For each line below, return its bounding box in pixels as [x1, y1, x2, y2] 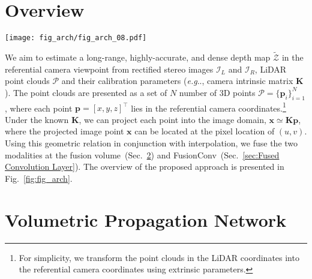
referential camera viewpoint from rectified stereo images [5, 62, 214, 75]
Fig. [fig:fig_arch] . [5, 172, 73, 184]
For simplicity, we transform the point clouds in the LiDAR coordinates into [19, 251, 299, 263]
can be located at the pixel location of [134, 125, 275, 137]
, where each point [5, 101, 73, 114]
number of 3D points [179, 86, 256, 98]
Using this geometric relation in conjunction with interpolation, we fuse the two [5, 137, 298, 149]
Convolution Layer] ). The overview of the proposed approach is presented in [5, 160, 284, 173]
